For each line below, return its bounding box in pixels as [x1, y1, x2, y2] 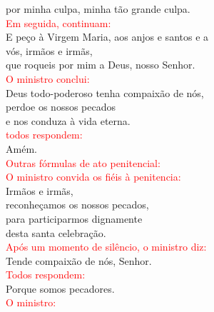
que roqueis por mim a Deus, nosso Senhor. [6, 57, 195, 72]
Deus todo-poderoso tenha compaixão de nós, [6, 85, 204, 100]
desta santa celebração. [6, 225, 106, 240]
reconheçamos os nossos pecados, [6, 197, 149, 212]
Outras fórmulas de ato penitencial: [6, 155, 160, 170]
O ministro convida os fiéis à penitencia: [6, 169, 181, 184]
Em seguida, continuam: [6, 15, 111, 30]
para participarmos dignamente [6, 211, 143, 226]
